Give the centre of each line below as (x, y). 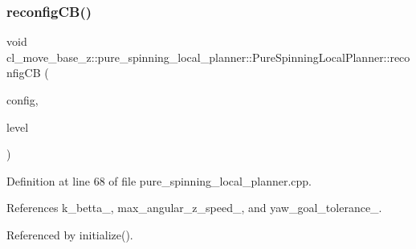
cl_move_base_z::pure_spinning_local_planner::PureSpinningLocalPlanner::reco (208, 57)
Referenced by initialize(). (70, 234)
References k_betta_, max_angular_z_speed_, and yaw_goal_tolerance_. (194, 208)
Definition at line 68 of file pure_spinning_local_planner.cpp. (159, 180)
